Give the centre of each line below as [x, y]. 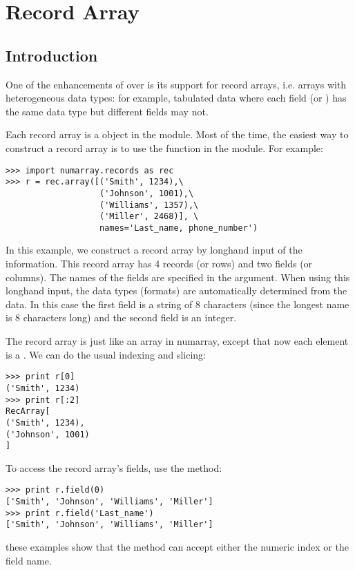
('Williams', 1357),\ [149, 205]
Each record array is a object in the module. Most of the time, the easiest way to [177, 134]
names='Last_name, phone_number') [179, 228]
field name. [29, 560]
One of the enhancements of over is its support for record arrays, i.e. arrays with [176, 84]
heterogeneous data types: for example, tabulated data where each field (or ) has [176, 98]
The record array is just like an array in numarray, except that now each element [177, 341]
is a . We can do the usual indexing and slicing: [106, 354]
